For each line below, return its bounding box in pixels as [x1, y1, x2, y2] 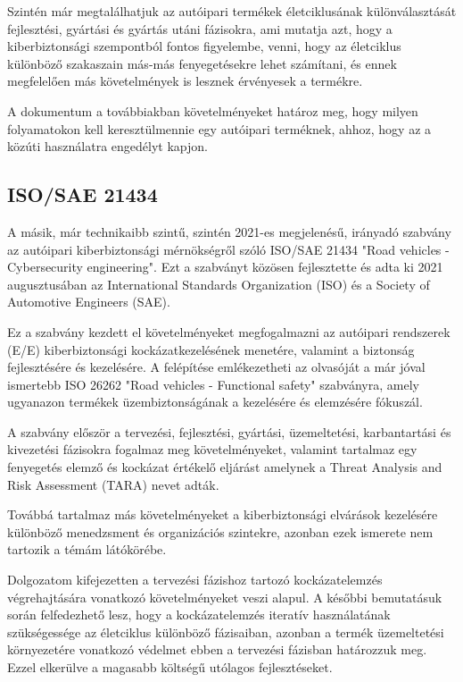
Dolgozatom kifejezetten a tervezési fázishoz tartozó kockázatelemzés [7, 570, 383, 589]
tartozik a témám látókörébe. [7, 540, 167, 559]
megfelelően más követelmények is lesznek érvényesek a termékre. [7, 72, 363, 90]
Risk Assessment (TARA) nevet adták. [7, 475, 219, 493]
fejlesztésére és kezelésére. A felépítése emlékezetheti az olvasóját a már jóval [7, 358, 426, 376]
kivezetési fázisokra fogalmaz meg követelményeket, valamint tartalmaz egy [7, 440, 418, 459]
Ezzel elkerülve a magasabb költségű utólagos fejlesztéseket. [7, 658, 333, 677]
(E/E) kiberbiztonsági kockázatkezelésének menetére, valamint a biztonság [7, 340, 415, 358]
